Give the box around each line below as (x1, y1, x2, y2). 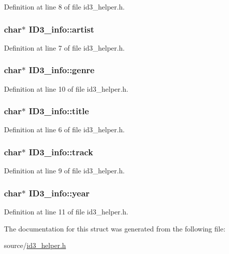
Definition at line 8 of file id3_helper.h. (4, 2, 125, 12)
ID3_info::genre (28, 64, 94, 76)
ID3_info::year (28, 186, 90, 199)
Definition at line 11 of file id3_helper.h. (4, 206, 128, 217)
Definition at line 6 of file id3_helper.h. (4, 124, 125, 135)
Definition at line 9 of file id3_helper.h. (4, 165, 125, 176)
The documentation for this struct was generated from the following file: (4, 223, 225, 233)
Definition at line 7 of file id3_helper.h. (4, 42, 125, 53)
